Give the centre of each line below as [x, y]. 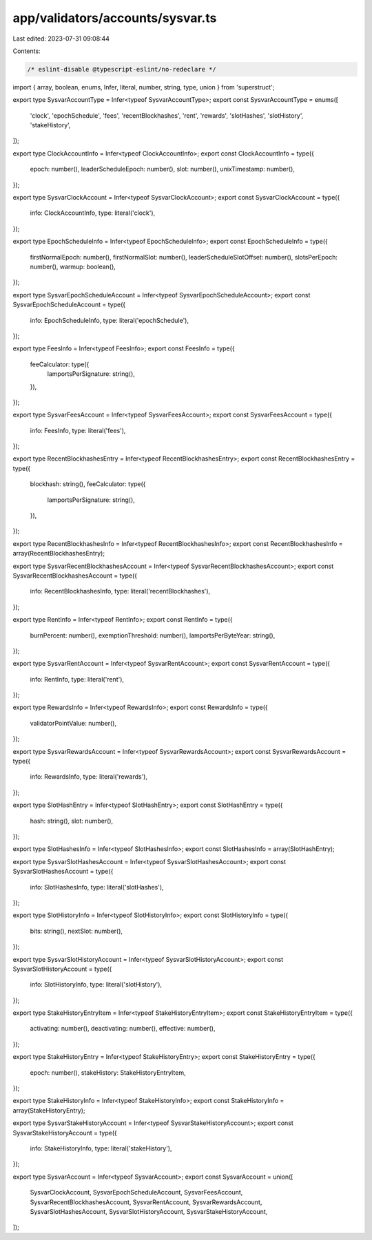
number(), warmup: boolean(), [73, 266]
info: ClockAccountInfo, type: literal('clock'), [93, 213]
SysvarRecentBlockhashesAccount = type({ [75, 576]
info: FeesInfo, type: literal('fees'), [78, 430]
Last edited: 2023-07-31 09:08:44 [61, 39]
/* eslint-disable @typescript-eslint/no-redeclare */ [122, 69]
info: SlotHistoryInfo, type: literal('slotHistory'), [96, 985]
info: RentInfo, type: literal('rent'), [77, 679]
